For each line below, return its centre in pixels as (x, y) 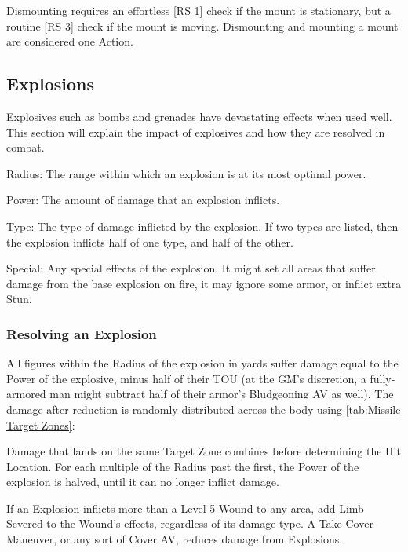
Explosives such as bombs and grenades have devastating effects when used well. (199, 116)
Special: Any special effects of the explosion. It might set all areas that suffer (191, 268)
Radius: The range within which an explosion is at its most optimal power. (186, 173)
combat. (25, 147)
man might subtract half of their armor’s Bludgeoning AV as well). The (222, 394)
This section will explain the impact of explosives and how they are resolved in (196, 132)
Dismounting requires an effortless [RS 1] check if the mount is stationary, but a (199, 10)
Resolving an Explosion (82, 333)
